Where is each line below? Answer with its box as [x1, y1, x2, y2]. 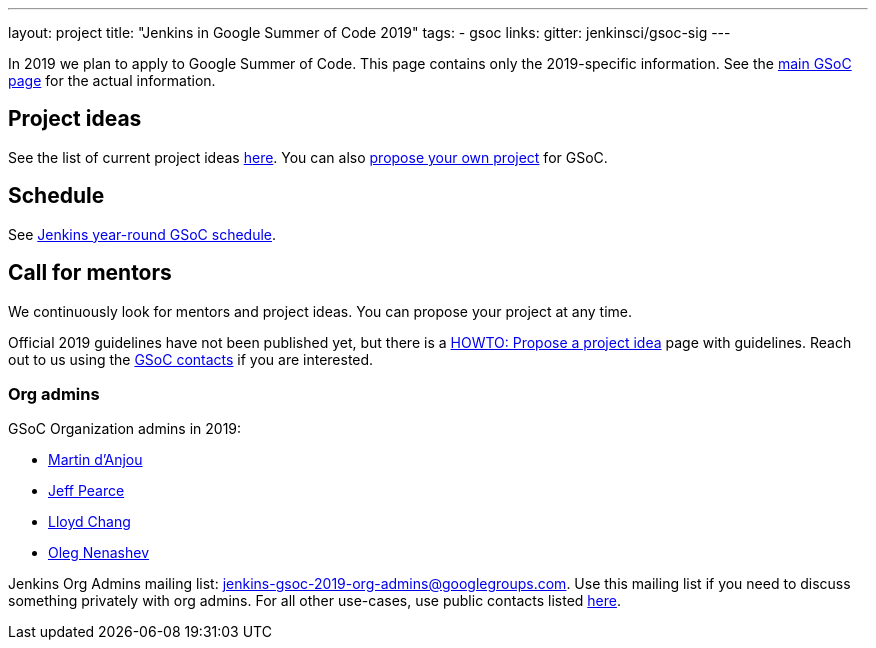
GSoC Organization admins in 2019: [8, 420, 242, 438]
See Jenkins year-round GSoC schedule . [8, 225, 277, 243]
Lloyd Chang [48, 513, 131, 531]
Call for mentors [8, 260, 172, 286]
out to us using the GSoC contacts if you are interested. [8, 350, 374, 368]
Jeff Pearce [48, 482, 125, 500]
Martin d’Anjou [48, 451, 143, 469]
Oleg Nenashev [48, 544, 150, 562]
